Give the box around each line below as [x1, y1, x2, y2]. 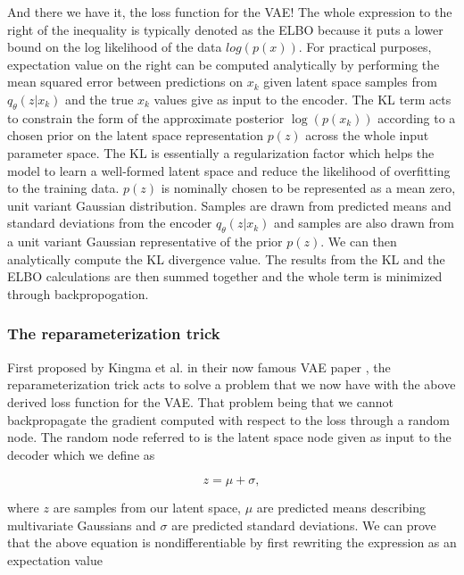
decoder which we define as [7, 445, 155, 463]
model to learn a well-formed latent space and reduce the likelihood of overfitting [7, 161, 451, 179]
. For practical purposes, [298, 37, 432, 56]
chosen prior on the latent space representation [7, 126, 263, 145]
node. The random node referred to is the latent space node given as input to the [7, 428, 452, 446]
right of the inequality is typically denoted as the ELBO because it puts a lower [7, 20, 443, 38]
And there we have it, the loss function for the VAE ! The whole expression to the [7, 3, 452, 21]
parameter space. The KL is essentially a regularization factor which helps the [7, 143, 435, 162]
